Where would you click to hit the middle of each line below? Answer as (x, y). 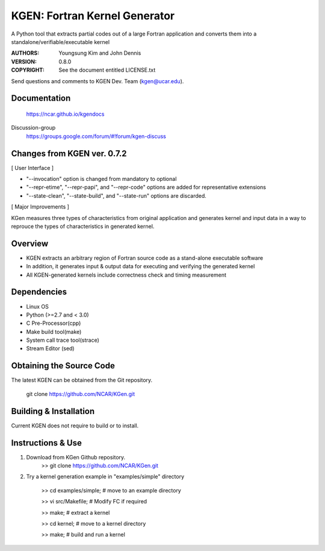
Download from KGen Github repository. (76, 457)
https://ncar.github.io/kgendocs (65, 114)
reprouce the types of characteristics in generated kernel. (83, 226)
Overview (30, 243)
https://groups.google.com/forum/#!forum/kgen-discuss (96, 136)
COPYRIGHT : (28, 70)
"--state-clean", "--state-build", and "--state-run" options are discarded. (116, 195)
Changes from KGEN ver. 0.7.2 (69, 153)
